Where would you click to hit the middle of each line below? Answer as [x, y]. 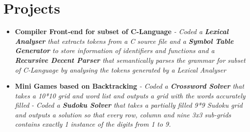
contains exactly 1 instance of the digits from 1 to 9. [93, 124]
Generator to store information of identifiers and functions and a [115, 50]
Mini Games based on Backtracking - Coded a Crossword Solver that [129, 86]
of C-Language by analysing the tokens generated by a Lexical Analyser [120, 69]
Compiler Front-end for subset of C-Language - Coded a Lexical [122, 31]
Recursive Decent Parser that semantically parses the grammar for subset [130, 60]
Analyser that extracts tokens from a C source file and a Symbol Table [124, 41]
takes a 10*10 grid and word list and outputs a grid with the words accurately [130, 95]
